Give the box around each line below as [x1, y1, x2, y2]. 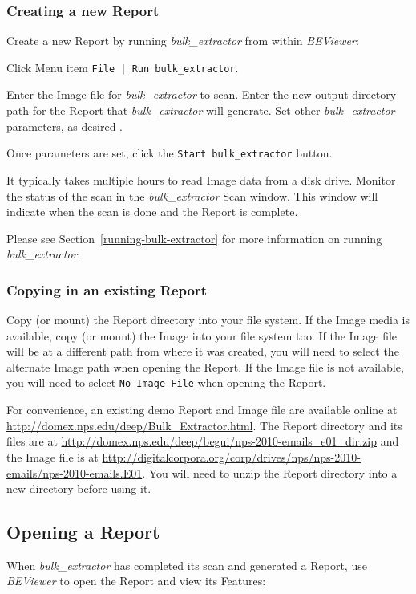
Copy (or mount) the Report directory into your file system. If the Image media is [6, 311, 410, 328]
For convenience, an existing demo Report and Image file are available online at [6, 401, 398, 418]
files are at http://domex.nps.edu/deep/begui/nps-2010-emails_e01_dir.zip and [6, 433, 399, 450]
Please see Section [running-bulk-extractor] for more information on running [6, 230, 382, 246]
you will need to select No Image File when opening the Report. [6, 374, 326, 391]
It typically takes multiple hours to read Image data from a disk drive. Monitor [6, 171, 396, 188]
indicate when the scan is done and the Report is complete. [6, 203, 298, 220]
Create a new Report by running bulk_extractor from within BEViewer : [6, 32, 359, 49]
